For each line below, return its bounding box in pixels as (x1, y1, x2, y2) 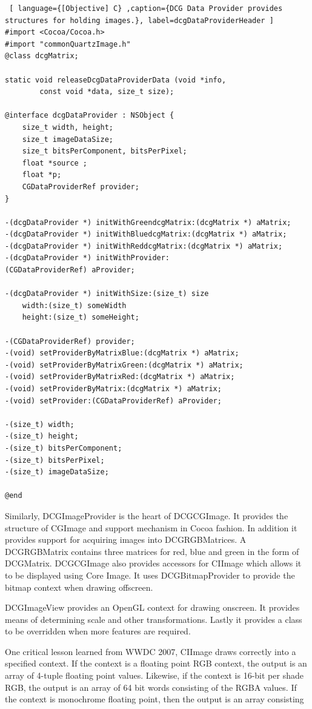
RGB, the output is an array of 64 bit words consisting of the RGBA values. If (5, 680, 297, 693)
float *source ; (22, 158, 88, 167)
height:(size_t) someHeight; (22, 313, 139, 322)
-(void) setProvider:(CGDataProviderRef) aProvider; (5, 396, 222, 405)
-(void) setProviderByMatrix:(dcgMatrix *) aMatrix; (5, 385, 222, 393)
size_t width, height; (22, 123, 113, 132)
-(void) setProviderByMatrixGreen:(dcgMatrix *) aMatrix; (5, 360, 244, 369)
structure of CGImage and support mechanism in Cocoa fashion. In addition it (5, 521, 297, 534)
